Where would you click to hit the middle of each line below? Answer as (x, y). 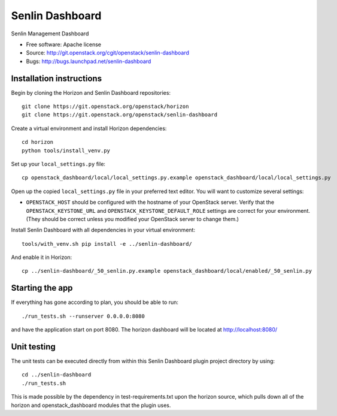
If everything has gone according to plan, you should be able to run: (95, 302)
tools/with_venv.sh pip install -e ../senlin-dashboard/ (107, 244)
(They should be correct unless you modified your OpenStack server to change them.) (133, 219)
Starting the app (42, 288)
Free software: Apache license (64, 44)
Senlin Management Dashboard (50, 34)
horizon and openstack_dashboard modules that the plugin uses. (91, 405)
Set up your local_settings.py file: (58, 164)
